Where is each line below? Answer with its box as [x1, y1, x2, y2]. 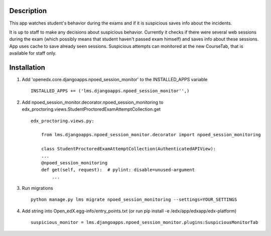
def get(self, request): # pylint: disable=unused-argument [41, 167, 195, 173]
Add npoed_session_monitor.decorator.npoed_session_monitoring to [22, 99, 164, 105]
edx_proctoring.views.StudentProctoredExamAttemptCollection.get [22, 106, 161, 112]
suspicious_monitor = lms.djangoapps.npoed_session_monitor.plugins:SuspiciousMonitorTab [31, 219, 258, 225]
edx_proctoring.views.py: [31, 118, 95, 124]
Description [9, 7, 47, 15]
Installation [9, 63, 45, 72]
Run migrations [22, 185, 53, 191]
